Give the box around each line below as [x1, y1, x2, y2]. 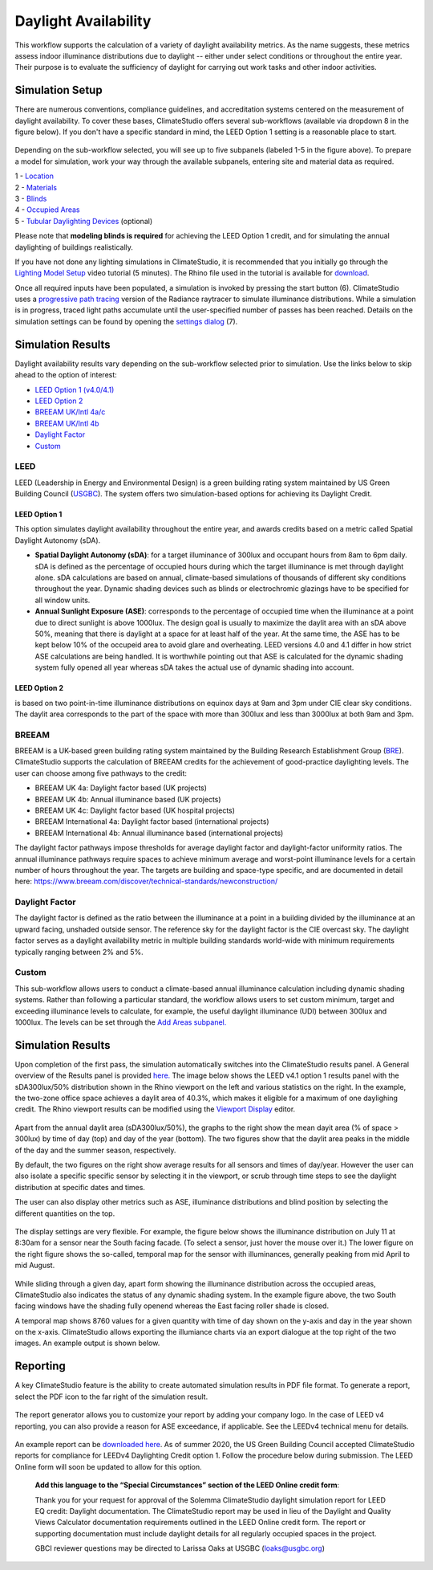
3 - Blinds [14, 194, 47, 203]
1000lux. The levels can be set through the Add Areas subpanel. [14, 1017, 227, 1027]
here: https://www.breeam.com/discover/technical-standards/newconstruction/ [14, 876, 278, 887]
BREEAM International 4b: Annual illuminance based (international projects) [34, 828, 284, 838]
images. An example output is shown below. [14, 1338, 160, 1348]
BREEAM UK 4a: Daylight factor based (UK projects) [34, 783, 208, 793]
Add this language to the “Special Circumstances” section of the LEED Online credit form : [34, 1480, 340, 1490]
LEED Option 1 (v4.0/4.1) [34, 385, 115, 394]
